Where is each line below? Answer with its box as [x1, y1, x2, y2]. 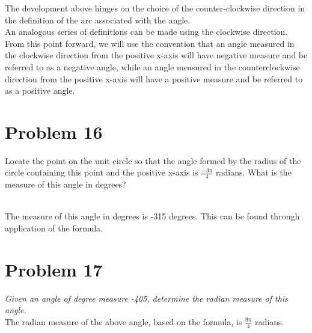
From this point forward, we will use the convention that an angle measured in [5, 37, 295, 49]
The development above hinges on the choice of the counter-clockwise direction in [5, 2, 305, 14]
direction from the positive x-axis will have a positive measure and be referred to [5, 72, 303, 85]
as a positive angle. [5, 84, 75, 97]
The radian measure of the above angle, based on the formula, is [5, 315, 242, 328]
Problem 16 [5, 119, 103, 144]
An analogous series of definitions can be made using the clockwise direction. [5, 25, 288, 38]
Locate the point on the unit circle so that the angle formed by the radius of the [5, 154, 301, 166]
